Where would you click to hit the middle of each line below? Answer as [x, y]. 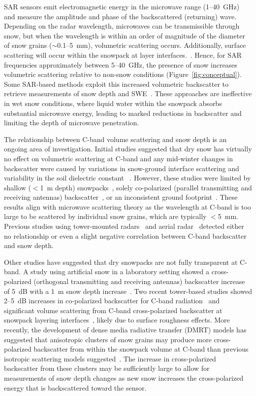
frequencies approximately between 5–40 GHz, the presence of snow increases [121, 64]
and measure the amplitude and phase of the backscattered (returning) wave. [120, 16]
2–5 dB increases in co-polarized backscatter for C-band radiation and [112, 301]
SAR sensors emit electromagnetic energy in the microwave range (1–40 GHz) [122, 6]
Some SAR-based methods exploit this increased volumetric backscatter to [116, 84]
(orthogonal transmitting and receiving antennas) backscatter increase [139, 281]
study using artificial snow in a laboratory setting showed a [120, 271]
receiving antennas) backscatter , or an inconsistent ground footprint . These [121, 197]
